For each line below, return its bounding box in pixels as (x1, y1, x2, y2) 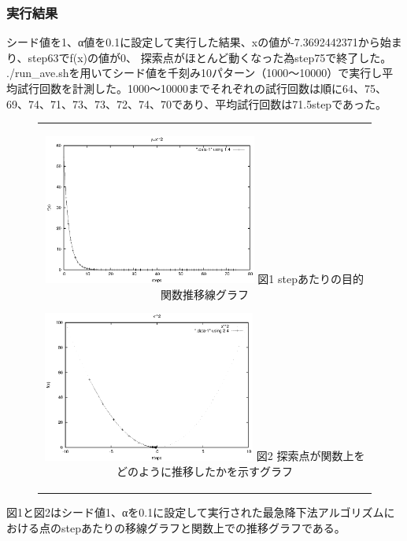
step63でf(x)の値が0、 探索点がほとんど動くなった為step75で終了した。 (28, 49, 392, 65)
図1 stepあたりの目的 (257, 270, 364, 287)
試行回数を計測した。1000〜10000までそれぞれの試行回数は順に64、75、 (17, 80, 387, 96)
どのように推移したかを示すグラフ (117, 463, 293, 480)
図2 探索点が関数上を (256, 447, 365, 464)
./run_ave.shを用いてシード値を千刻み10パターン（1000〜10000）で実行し (6, 64, 383, 81)
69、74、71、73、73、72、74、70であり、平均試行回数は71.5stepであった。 (6, 95, 387, 112)
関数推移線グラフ (161, 285, 249, 302)
